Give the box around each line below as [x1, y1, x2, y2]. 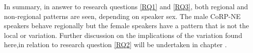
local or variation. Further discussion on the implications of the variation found [4, 30, 242, 40]
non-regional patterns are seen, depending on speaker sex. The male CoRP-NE [4, 11, 241, 21]
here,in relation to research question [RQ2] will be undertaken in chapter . [4, 39, 227, 50]
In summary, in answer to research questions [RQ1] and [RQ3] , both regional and [4, 1, 248, 11]
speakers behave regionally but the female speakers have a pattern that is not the [4, 20, 249, 31]
